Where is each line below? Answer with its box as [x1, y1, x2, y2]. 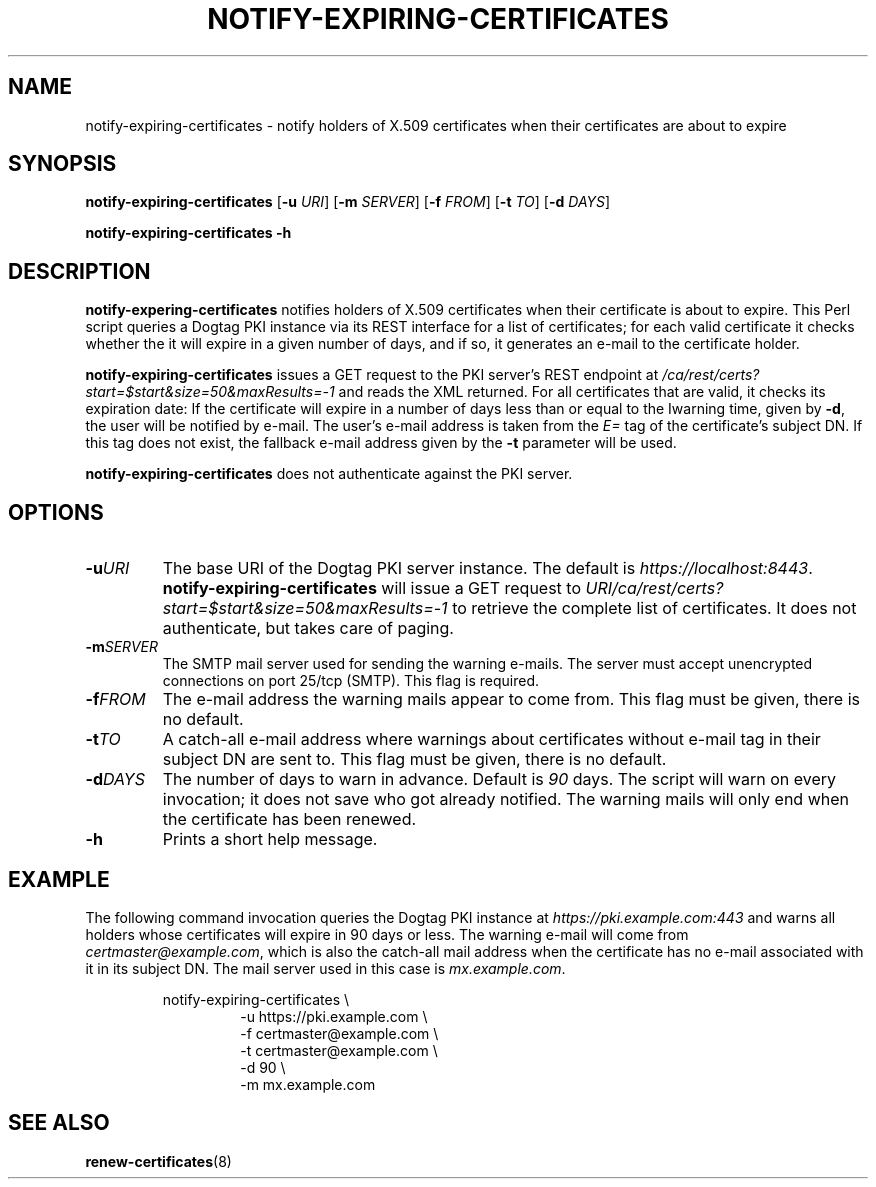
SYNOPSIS [8, 151, 117, 177]
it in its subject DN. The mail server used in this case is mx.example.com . [85, 959, 566, 977]
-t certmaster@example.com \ [240, 1041, 438, 1059]
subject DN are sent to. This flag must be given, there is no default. [162, 749, 667, 770]
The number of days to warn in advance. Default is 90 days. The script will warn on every [162, 769, 836, 790]
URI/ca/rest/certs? [585, 578, 724, 599]
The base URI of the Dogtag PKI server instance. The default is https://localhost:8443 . [162, 558, 813, 579]
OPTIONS [8, 499, 104, 525]
